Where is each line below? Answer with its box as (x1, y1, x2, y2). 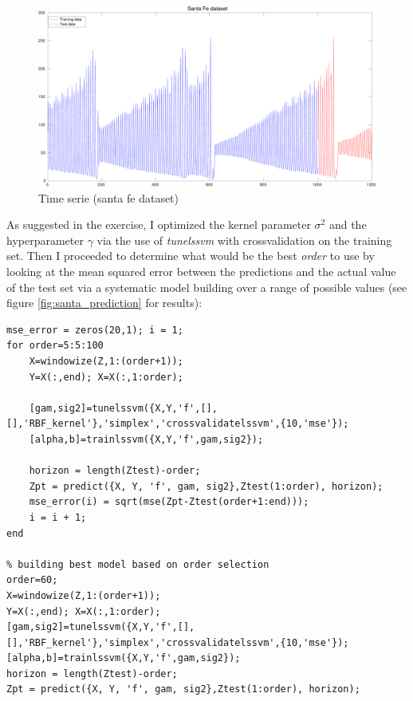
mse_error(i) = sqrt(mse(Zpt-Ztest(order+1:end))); (29, 496, 309, 508)
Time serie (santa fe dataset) (38, 189, 179, 206)
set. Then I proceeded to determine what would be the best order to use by (6, 247, 375, 264)
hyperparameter (6, 231, 84, 248)
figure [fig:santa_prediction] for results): (6, 294, 203, 311)
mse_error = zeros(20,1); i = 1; (6, 324, 183, 336)
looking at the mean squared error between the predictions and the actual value (6, 263, 396, 280)
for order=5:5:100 (6, 340, 104, 352)
